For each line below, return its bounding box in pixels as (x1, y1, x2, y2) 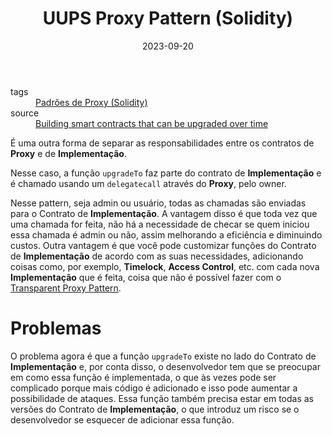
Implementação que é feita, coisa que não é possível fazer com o (10, 271, 282, 283)
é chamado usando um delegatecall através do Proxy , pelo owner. (10, 177, 287, 189)
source (10, 107, 40, 119)
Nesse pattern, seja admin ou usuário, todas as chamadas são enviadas (10, 197, 307, 209)
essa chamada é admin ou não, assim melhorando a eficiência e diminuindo (10, 228, 323, 241)
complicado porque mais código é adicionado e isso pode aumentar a (10, 382, 298, 394)
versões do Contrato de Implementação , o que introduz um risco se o (10, 403, 300, 415)
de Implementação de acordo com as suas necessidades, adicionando (10, 250, 304, 262)
